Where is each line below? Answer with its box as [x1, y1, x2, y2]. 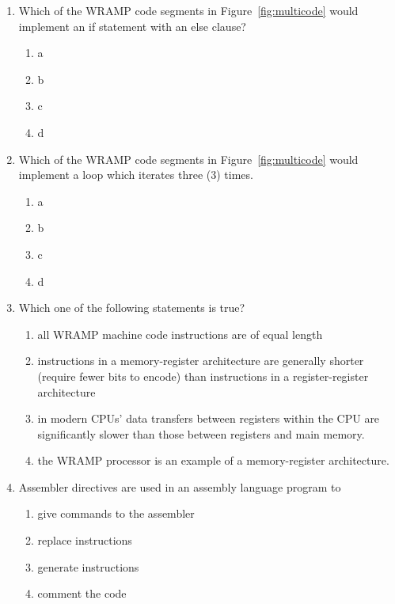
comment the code [37, 585, 127, 602]
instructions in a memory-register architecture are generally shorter [37, 352, 364, 369]
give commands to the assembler [37, 505, 195, 522]
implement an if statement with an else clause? [18, 17, 246, 34]
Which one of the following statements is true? [18, 299, 245, 316]
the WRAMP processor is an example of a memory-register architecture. [37, 452, 389, 469]
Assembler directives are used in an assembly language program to [18, 478, 341, 495]
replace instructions [37, 532, 132, 549]
